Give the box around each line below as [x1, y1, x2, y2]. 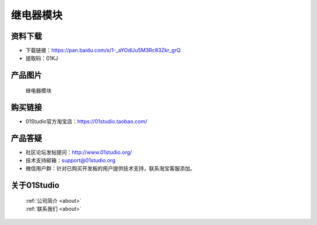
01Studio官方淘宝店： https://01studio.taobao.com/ [25, 117, 148, 125]
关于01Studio [11, 180, 60, 190]
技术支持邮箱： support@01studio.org [25, 157, 116, 164]
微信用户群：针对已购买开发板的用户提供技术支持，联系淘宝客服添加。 [25, 165, 195, 172]
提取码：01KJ [25, 55, 58, 62]
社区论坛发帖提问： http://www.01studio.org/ [25, 149, 132, 156]
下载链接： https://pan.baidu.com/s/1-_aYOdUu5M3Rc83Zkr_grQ [25, 47, 181, 54]
